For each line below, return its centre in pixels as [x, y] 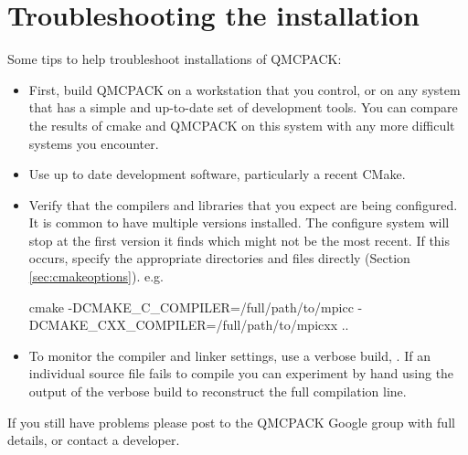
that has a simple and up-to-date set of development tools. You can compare [243, 107]
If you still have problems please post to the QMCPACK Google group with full [231, 422]
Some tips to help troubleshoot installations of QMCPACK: [175, 59]
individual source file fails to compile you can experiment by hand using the [241, 373]
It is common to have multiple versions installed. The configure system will [239, 222]
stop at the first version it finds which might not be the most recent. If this [239, 240]
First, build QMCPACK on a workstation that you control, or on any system [245, 89]
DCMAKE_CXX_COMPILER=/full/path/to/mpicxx [183, 325]
